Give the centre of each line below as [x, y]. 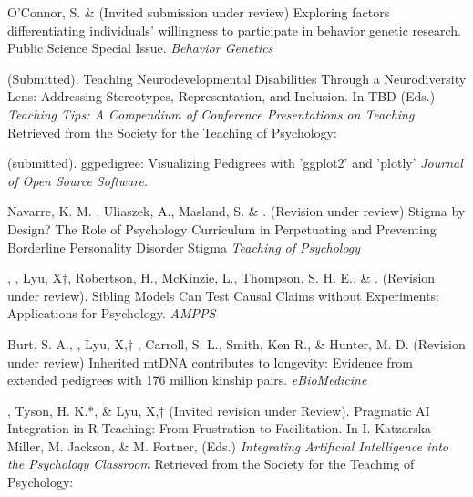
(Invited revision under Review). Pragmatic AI [299, 410]
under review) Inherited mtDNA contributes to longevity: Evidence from [210, 362]
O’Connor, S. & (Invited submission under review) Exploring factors [199, 12]
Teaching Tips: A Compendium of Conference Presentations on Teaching [211, 114]
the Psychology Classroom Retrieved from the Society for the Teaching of [211, 464]
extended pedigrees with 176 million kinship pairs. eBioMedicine [187, 380]
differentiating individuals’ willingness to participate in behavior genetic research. [234, 30]
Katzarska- [405, 428]
